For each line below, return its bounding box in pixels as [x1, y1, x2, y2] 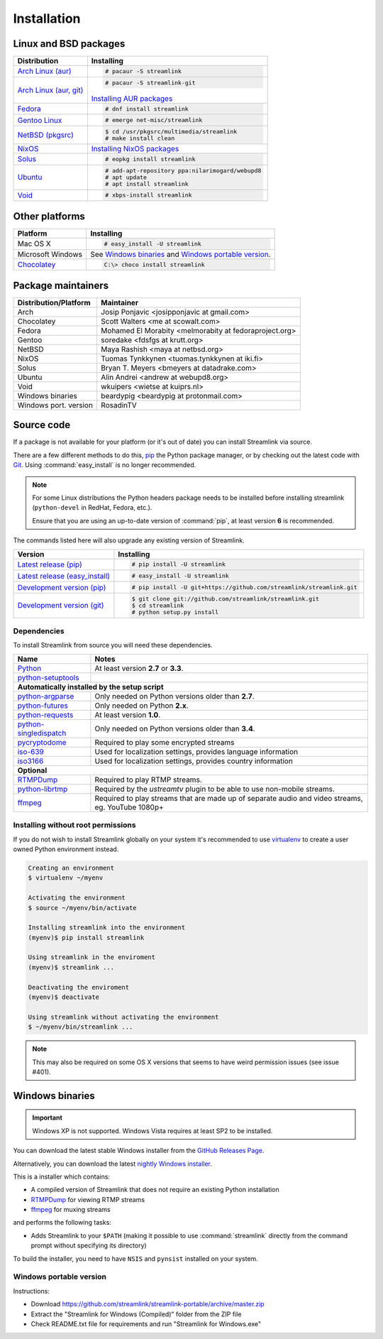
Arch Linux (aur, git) [17, 85, 84, 95]
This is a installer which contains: [13, 1172, 110, 1181]
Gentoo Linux [17, 115, 62, 125]
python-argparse [17, 691, 74, 701]
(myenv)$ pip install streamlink [28, 934, 145, 941]
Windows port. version [17, 400, 94, 410]
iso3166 [17, 756, 44, 766]
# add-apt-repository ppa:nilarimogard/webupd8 [105, 167, 262, 174]
